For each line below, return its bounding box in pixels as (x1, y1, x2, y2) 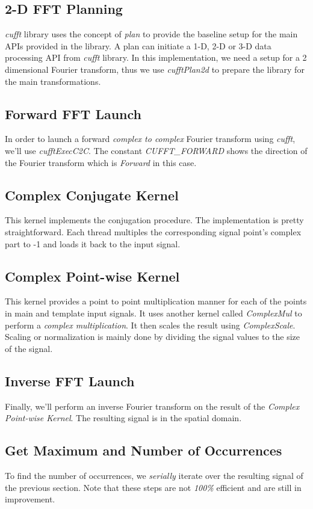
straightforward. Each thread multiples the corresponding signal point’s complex (5, 225, 302, 238)
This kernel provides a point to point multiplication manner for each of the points (5, 295, 307, 307)
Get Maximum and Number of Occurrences (5, 441, 282, 460)
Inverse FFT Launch (5, 371, 135, 390)
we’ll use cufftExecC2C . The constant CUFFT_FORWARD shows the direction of (5, 144, 308, 156)
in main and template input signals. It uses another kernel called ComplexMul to (5, 306, 302, 319)
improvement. (5, 493, 55, 505)
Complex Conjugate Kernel (5, 185, 179, 204)
